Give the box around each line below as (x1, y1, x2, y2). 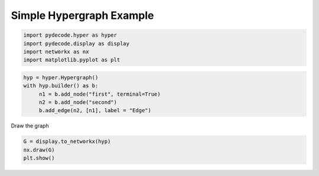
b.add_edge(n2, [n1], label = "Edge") (38, 107, 152, 114)
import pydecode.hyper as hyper (23, 32, 118, 38)
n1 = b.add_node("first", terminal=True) (38, 90, 161, 97)
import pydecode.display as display (23, 40, 130, 47)
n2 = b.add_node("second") (38, 99, 118, 106)
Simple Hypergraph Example (11, 9, 154, 22)
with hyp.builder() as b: (23, 83, 99, 89)
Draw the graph (11, 122, 50, 129)
